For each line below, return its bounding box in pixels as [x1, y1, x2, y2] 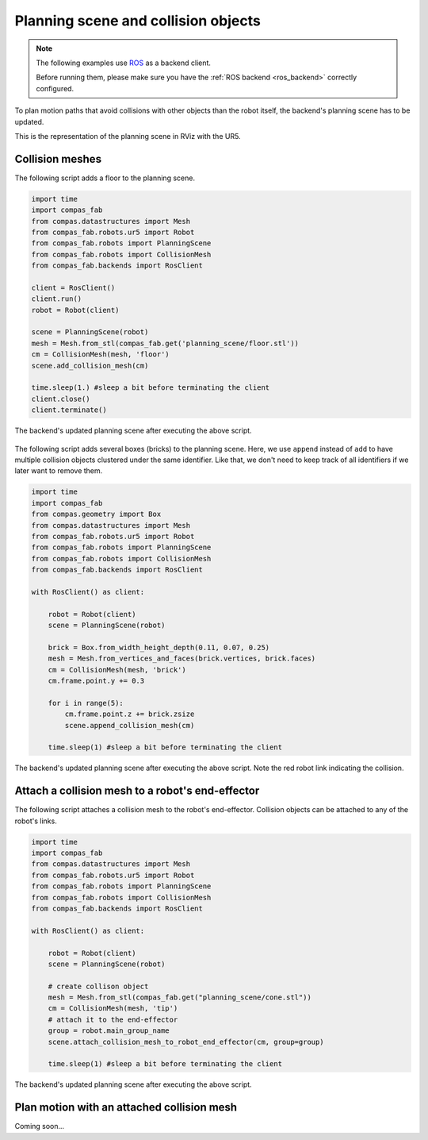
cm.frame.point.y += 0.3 [48, 676, 145, 685]
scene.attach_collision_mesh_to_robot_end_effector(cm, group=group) [48, 1037, 324, 1046]
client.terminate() [31, 406, 107, 414]
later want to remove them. [14, 466, 103, 476]
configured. [36, 83, 75, 93]
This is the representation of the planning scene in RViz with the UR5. [14, 131, 241, 141]
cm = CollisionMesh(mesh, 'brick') [48, 665, 186, 674]
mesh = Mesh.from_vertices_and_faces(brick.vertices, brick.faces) [48, 654, 316, 663]
